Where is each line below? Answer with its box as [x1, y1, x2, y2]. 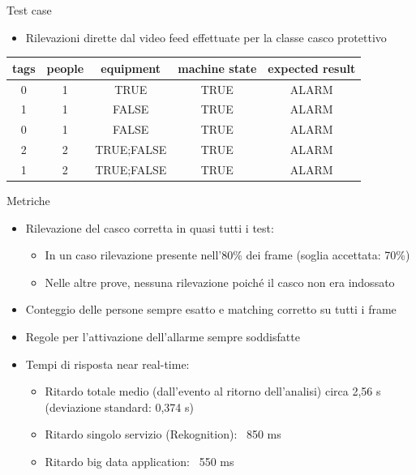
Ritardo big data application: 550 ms [45, 452, 234, 469]
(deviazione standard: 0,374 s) [45, 398, 194, 415]
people [46, 59, 84, 76]
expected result [268, 59, 356, 76]
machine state [178, 59, 257, 76]
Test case [6, 2, 52, 18]
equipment [101, 59, 161, 76]
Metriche [6, 192, 50, 208]
